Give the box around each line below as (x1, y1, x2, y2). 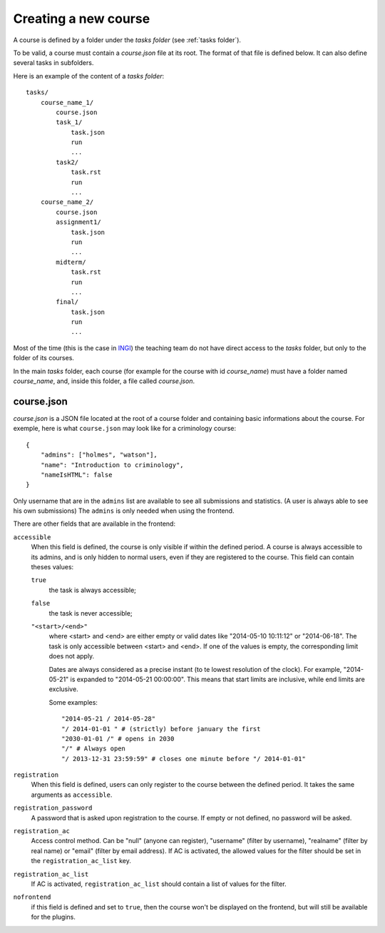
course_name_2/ (40, 198, 94, 206)
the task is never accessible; (48, 608, 133, 617)
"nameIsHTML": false (40, 471, 113, 479)
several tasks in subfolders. (13, 58, 94, 67)
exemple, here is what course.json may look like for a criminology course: (13, 424, 237, 433)
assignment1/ (56, 218, 101, 226)
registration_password (13, 804, 93, 812)
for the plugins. (31, 913, 76, 922)
